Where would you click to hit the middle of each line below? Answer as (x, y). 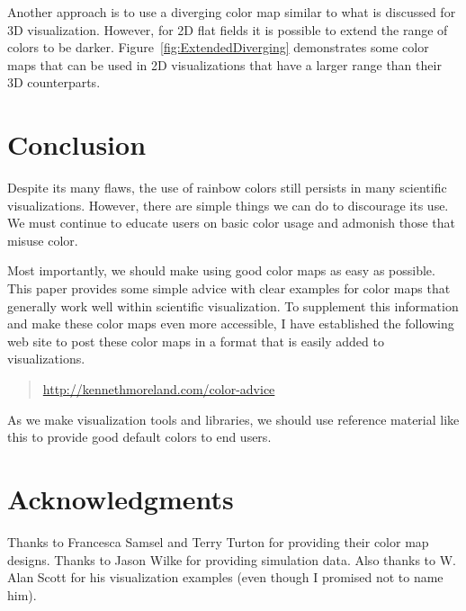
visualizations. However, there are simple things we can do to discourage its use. (228, 205)
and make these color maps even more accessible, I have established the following (231, 323)
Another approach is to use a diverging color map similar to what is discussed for (232, 12)
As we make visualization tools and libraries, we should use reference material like (233, 419)
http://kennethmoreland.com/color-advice (159, 389)
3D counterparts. (54, 82)
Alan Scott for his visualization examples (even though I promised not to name (225, 577)
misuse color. (43, 240)
